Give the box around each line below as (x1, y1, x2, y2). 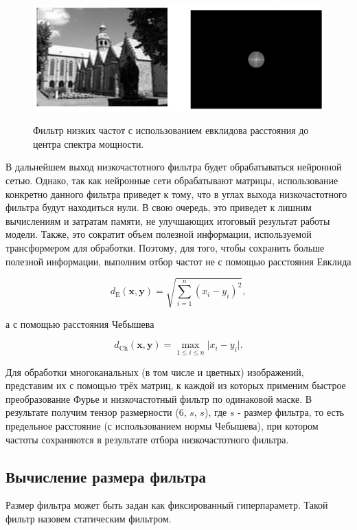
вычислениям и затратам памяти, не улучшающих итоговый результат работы (5, 213, 330, 228)
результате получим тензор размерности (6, (5, 405, 187, 419)
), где (204, 405, 227, 419)
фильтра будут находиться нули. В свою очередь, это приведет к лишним (5, 200, 312, 214)
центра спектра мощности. (33, 136, 144, 151)
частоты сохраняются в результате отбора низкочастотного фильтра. (5, 432, 289, 446)
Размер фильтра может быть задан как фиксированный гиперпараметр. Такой (5, 498, 328, 512)
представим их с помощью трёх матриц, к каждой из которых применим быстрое (5, 378, 346, 393)
